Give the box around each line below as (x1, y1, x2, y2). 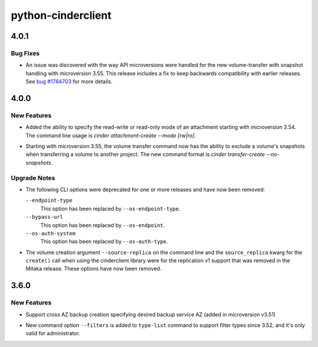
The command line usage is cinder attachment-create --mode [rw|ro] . (25, 132, 196, 139)
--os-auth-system (25, 230, 76, 236)
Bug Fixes (11, 49, 40, 57)
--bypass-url (25, 213, 64, 221)
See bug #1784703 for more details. (25, 78, 113, 85)
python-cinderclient (11, 9, 112, 22)
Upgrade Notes (11, 174, 55, 182)
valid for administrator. (25, 330, 81, 337)
